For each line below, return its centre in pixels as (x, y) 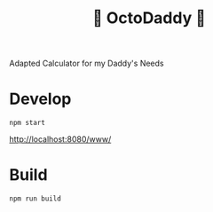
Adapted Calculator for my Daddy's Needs (87, 63)
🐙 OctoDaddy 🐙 (149, 18)
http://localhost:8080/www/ (60, 139)
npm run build (35, 199)
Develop (40, 99)
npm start (28, 123)
